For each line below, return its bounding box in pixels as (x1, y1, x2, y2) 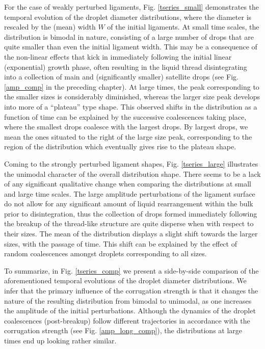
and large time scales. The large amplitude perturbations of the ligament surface (4, 188, 255, 199)
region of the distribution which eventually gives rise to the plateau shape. (4, 141, 236, 152)
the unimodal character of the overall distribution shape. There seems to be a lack (4, 168, 261, 179)
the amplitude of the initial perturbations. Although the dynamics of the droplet (4, 305, 256, 316)
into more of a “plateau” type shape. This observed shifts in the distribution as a (4, 101, 257, 112)
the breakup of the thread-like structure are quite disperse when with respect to (4, 218, 254, 229)
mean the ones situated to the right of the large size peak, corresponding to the (4, 131, 252, 142)
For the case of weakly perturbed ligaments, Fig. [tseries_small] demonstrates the (4, 2, 259, 12)
